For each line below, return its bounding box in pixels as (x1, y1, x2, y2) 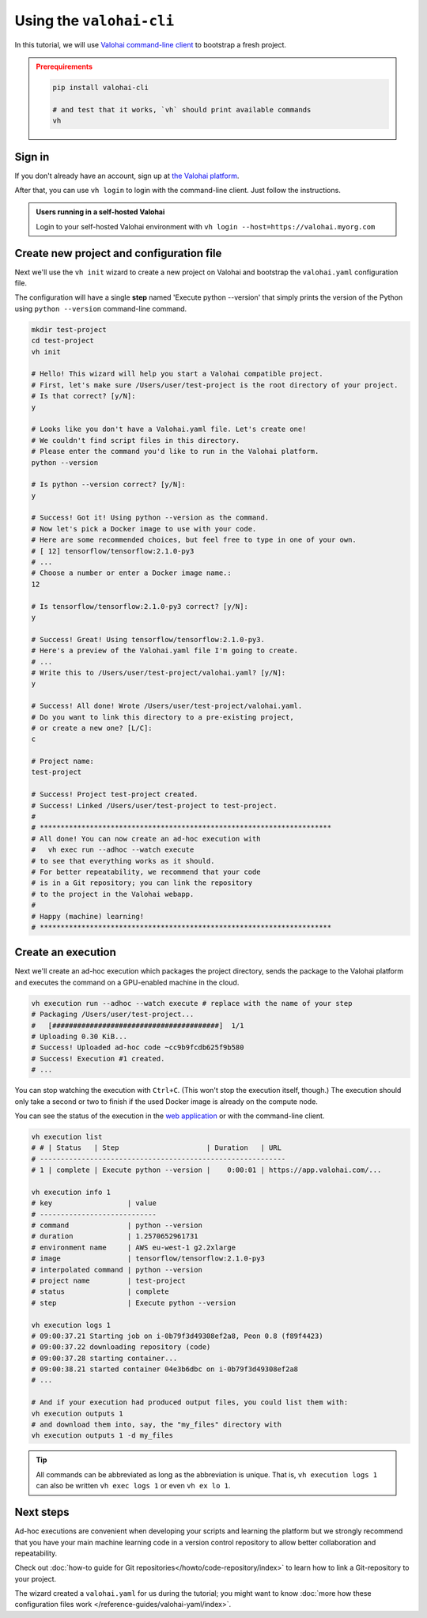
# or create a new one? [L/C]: (31, 724, 153, 732)
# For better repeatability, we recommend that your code (31, 867, 261, 876)
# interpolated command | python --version (31, 1265, 203, 1274)
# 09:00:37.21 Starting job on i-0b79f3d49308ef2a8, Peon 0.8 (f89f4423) (31, 1331, 323, 1340)
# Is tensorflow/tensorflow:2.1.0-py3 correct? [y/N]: (31, 602, 248, 611)
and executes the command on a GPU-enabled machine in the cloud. (14, 977, 240, 987)
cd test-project (31, 336, 95, 346)
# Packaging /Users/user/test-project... (31, 1010, 195, 1019)
